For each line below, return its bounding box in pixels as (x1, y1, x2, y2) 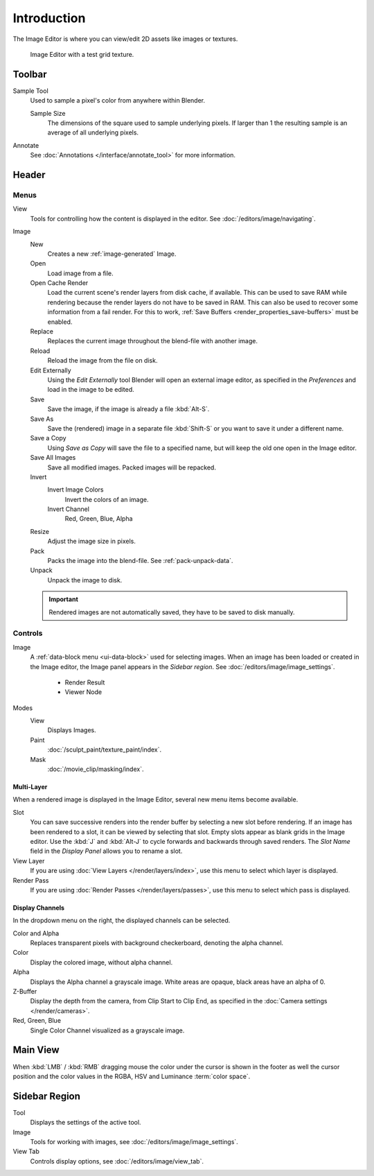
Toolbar (12, 68, 48, 80)
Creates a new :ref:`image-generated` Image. (47, 250, 177, 258)
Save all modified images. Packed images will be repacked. (47, 463, 216, 472)
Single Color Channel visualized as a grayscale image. (30, 1026, 185, 1035)
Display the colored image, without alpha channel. (30, 958, 173, 967)
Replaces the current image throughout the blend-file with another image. (47, 337, 258, 345)
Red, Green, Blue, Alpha (64, 514, 133, 523)
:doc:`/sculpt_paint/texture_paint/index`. (47, 745, 162, 754)
